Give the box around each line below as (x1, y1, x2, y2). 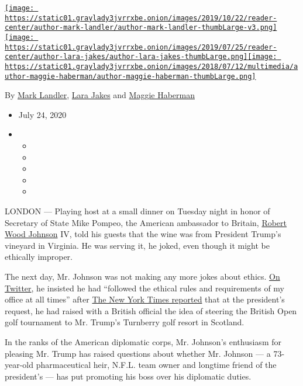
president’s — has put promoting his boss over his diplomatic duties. (5, 370, 252, 382)
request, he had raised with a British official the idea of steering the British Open (5, 304, 297, 317)
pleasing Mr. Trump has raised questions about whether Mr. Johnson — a (5, 347, 271, 359)
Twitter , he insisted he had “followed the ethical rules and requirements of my (5, 281, 285, 294)
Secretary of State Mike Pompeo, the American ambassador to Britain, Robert (5, 216, 287, 228)
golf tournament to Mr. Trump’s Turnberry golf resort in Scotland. (5, 316, 245, 328)
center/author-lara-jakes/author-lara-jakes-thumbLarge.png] (5, 53, 248, 61)
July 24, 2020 (18, 108, 67, 120)
